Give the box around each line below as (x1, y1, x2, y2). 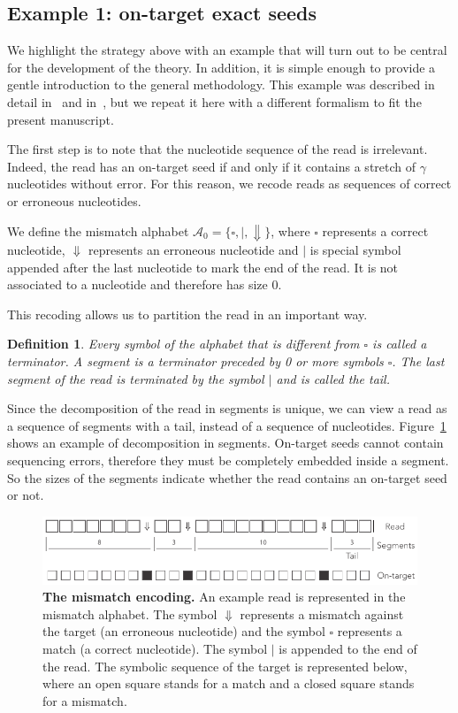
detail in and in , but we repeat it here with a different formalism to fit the (7, 92, 422, 111)
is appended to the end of (279, 640, 417, 658)
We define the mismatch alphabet (7, 221, 189, 240)
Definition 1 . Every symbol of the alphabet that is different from (7, 334, 360, 353)
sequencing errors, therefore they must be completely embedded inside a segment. (7, 450, 449, 469)
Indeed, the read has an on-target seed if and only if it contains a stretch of (7, 157, 416, 175)
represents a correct (322, 221, 429, 240)
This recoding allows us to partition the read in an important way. (7, 304, 368, 323)
